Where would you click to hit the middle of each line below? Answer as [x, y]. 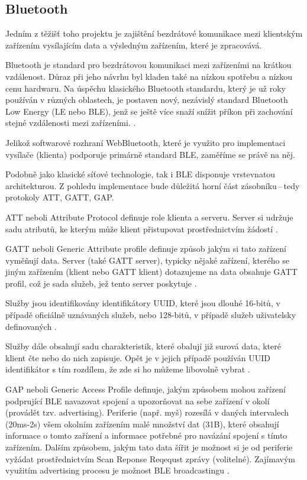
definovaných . [31, 326]
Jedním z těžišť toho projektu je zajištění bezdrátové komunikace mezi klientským [154, 33]
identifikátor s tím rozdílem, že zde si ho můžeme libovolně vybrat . [128, 369]
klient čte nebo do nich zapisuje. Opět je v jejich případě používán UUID [138, 357]
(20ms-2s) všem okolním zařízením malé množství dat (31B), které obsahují [142, 424]
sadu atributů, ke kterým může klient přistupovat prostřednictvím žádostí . [142, 228]
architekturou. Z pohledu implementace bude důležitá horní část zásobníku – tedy [153, 185]
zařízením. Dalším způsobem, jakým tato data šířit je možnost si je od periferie [149, 447]
